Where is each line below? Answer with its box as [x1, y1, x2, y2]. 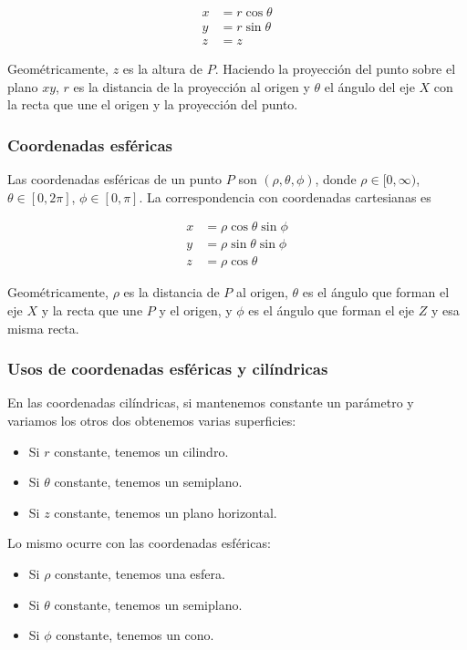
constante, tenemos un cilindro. [54, 441, 229, 460]
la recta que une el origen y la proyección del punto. [7, 95, 298, 114]
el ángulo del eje [324, 77, 415, 96]
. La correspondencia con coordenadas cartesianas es [139, 187, 431, 206]
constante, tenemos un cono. [56, 625, 214, 645]
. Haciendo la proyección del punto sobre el [214, 59, 456, 78]
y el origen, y [159, 300, 233, 319]
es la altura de [122, 59, 203, 78]
